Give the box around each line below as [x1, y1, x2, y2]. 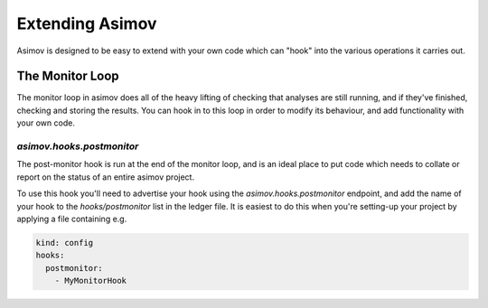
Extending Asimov [16, 14, 157, 33]
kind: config [35, 238, 94, 247]
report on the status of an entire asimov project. [16, 172, 194, 182]
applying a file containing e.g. [16, 213, 127, 224]
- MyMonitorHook [54, 275, 127, 286]
